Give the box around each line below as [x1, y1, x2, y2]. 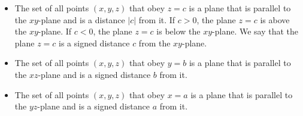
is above [260, 13, 290, 26]
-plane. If [38, 25, 72, 37]
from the [138, 36, 171, 49]
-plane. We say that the [212, 25, 299, 37]
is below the [156, 25, 201, 37]
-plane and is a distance [38, 13, 125, 26]
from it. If [138, 13, 175, 26]
